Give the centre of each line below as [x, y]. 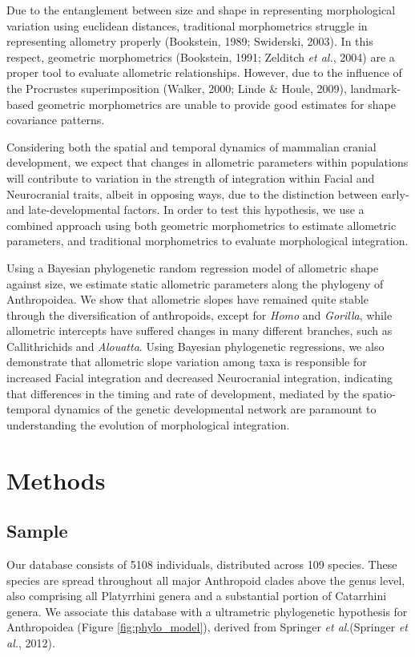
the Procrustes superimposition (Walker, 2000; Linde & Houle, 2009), [177, 88]
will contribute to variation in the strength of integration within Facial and [191, 177]
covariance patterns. [56, 120]
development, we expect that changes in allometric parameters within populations [207, 162]
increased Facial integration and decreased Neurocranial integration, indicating [200, 378]
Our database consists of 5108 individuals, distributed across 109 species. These [202, 564]
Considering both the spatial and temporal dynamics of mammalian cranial [191, 146]
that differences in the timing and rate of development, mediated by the [183, 393]
